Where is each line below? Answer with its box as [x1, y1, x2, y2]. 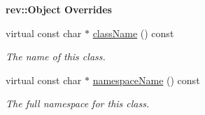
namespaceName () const [92, 72, 200, 87]
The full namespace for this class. [6, 96, 150, 111]
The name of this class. [6, 49, 106, 64]
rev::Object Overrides [6, 2, 112, 16]
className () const [92, 25, 174, 40]
